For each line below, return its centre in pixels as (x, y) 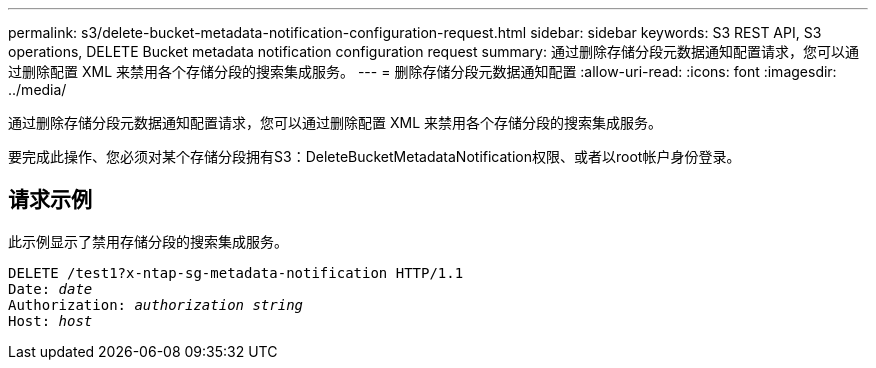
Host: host (50, 320)
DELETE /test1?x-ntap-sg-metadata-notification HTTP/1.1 (236, 272)
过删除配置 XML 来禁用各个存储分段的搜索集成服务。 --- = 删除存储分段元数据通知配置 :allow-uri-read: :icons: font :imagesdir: (422, 71)
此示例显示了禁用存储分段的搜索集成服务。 (148, 241)
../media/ (37, 89)
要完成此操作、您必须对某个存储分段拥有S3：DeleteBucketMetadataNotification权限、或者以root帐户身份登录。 (374, 156)
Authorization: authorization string (156, 304)
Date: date (50, 288)
